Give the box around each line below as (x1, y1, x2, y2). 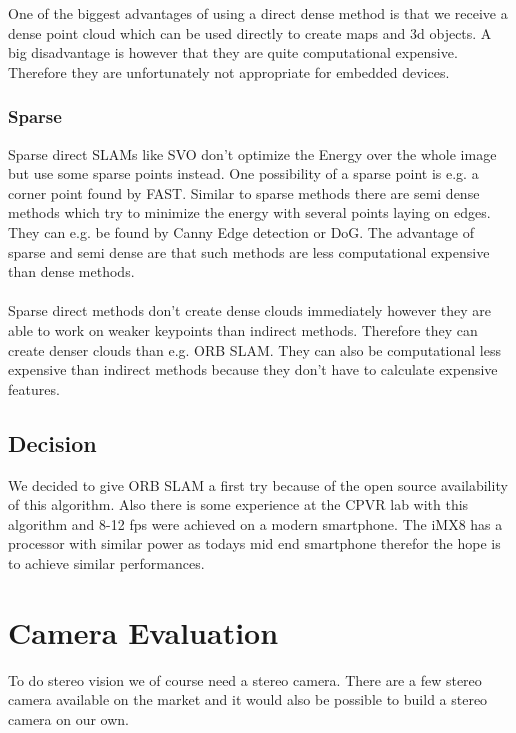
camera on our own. (8, 708, 130, 729)
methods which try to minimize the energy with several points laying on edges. (8, 202, 491, 223)
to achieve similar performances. (8, 552, 205, 573)
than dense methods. (8, 261, 135, 282)
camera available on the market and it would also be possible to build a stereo (8, 689, 488, 710)
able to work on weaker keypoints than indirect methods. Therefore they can (8, 319, 478, 340)
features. (8, 378, 60, 399)
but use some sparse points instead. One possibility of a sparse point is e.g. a (8, 163, 479, 184)
